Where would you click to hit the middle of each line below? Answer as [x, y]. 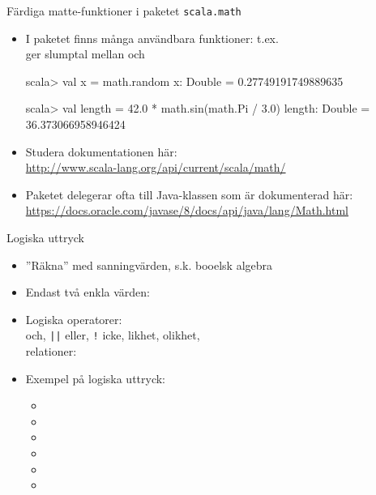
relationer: [51, 351]
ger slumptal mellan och [85, 54]
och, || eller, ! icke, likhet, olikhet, [113, 335]
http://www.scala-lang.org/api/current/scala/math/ [156, 167]
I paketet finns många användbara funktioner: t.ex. [152, 38]
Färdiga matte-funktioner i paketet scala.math [124, 11]
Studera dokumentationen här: [101, 151]
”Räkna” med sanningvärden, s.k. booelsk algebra [149, 265]
